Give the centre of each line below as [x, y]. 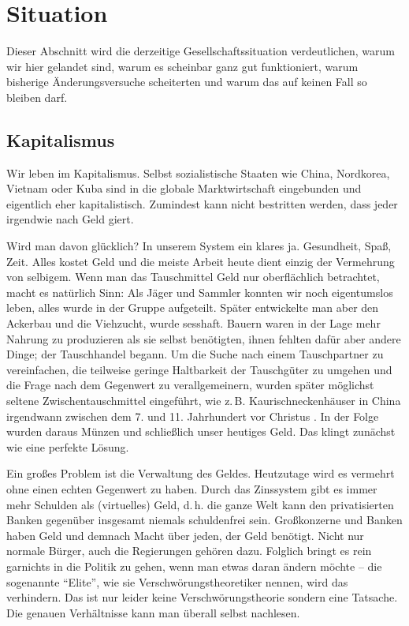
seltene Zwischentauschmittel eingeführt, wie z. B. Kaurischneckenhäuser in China [204, 401]
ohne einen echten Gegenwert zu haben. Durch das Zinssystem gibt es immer [192, 488]
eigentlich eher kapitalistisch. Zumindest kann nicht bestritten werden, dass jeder [202, 203]
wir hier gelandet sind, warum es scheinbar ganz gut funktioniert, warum [182, 66]
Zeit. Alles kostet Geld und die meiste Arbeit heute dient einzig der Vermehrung [201, 261]
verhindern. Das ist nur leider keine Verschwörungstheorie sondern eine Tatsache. [202, 597]
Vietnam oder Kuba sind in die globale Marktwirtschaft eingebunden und [184, 188]
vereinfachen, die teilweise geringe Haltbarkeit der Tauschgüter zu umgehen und [199, 369]
